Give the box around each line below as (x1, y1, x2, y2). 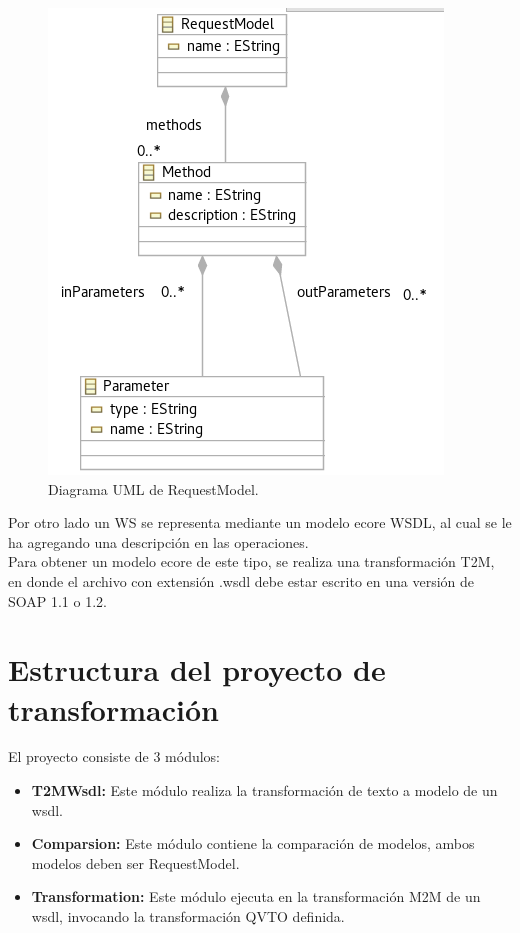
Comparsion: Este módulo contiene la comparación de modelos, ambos (31, 833, 475, 854)
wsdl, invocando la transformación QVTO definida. (31, 906, 345, 927)
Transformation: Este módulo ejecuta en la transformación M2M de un (31, 886, 481, 907)
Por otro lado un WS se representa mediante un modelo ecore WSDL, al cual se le (8, 512, 512, 533)
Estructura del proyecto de (8, 649, 386, 690)
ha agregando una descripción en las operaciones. (8, 531, 309, 552)
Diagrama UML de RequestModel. (48, 478, 259, 499)
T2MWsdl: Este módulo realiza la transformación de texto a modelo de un (31, 780, 498, 801)
